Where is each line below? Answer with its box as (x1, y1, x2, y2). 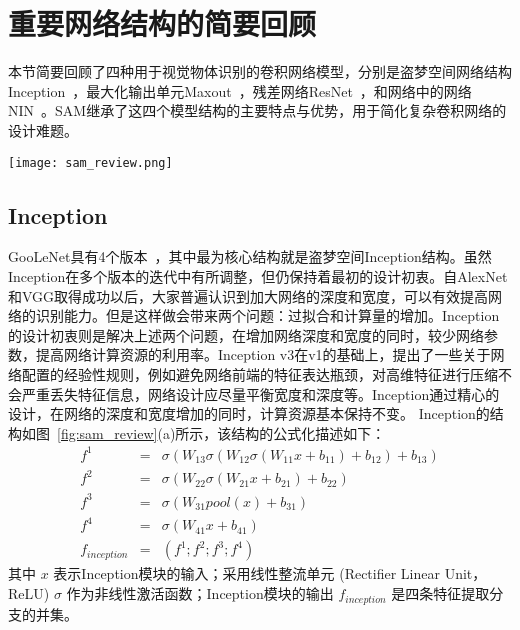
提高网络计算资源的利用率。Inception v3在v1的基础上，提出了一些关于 (35, 344, 491, 365)
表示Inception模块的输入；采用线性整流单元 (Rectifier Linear (53, 563, 440, 584)
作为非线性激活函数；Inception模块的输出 (66, 583, 334, 604)
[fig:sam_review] (57, 422, 158, 443)
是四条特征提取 (391, 583, 490, 604)
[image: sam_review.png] (8, 155, 173, 170)
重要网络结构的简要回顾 (8, 3, 317, 44)
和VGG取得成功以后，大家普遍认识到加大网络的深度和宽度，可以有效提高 (8, 285, 489, 306)
